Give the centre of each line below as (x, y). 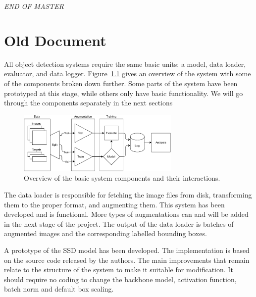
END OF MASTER (34, 6)
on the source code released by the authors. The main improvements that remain (127, 260)
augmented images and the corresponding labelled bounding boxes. (105, 233)
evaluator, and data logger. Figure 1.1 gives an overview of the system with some (128, 74)
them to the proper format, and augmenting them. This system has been (114, 204)
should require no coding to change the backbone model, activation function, (120, 279)
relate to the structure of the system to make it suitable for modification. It (119, 270)
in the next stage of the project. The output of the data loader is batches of (119, 223)
